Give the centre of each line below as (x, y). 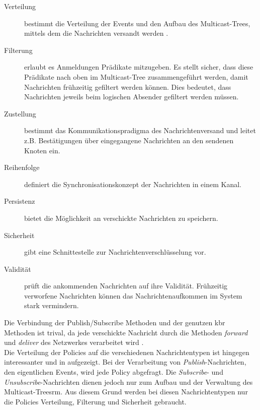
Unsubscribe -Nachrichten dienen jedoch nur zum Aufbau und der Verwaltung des (128, 382)
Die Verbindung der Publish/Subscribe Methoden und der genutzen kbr (115, 323)
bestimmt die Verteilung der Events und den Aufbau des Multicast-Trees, (137, 23)
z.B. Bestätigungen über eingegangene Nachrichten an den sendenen (129, 140)
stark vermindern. (52, 305)
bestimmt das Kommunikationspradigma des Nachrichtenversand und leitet (140, 130)
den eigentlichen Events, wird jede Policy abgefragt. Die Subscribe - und (114, 372)
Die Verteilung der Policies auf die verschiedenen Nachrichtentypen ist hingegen (127, 352)
